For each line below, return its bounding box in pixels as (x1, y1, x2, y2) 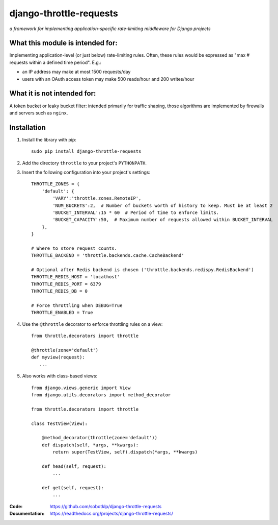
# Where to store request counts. (31, 245, 117, 251)
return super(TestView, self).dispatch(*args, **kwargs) (52, 449, 198, 455)
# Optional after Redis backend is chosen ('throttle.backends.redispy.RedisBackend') (31, 267, 254, 273)
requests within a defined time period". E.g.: (9, 59, 102, 65)
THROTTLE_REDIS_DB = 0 (31, 289, 88, 294)
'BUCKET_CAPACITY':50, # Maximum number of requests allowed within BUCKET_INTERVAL (52, 217, 273, 223)
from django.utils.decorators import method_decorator (31, 392, 171, 398)
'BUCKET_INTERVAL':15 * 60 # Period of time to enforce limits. (52, 209, 219, 216)
